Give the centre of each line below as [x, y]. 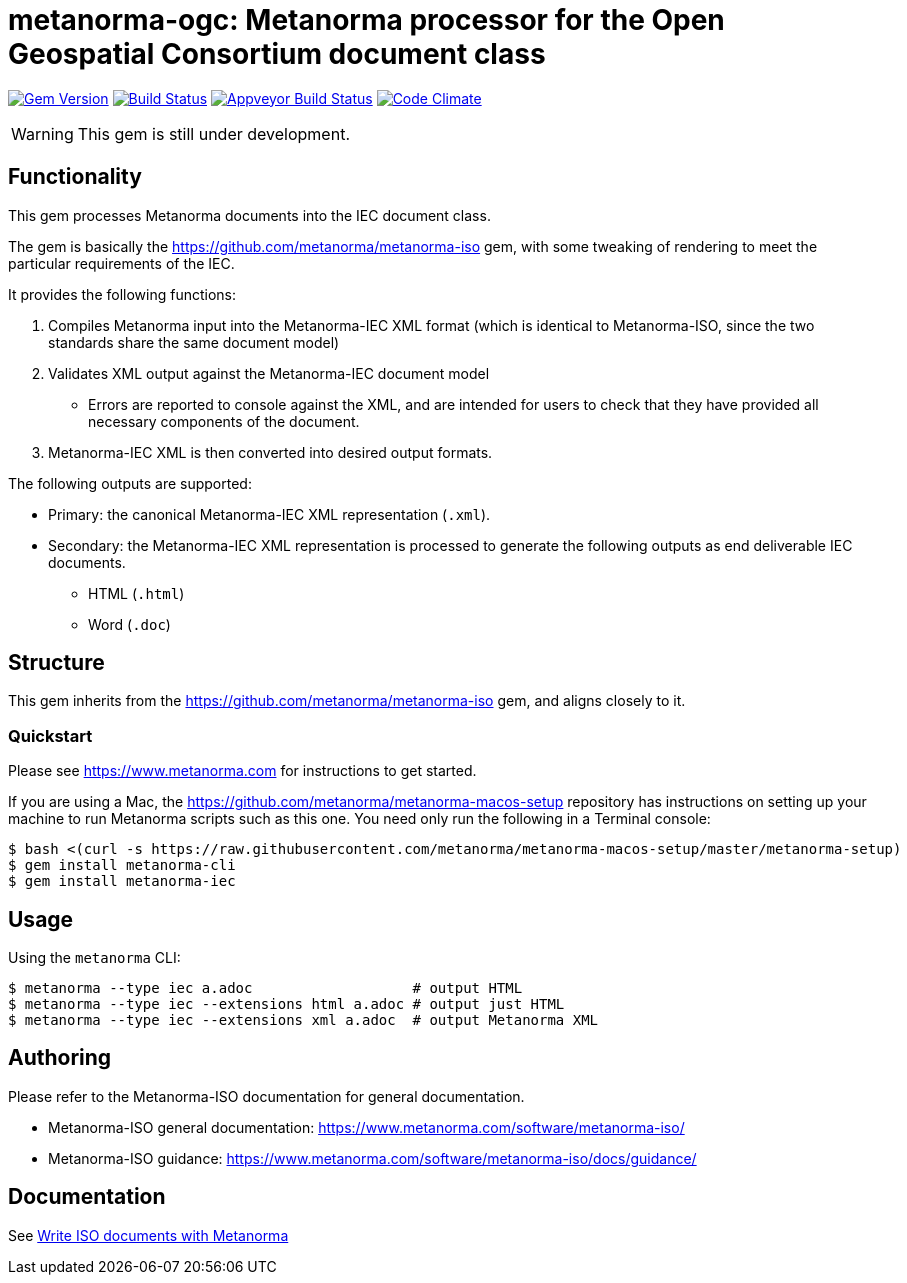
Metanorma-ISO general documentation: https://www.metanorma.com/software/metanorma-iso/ [366, 1127]
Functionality [75, 177]
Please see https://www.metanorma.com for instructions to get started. [242, 771]
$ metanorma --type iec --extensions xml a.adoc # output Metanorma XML [303, 1020]
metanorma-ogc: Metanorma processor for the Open [366, 20]
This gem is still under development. [213, 133]
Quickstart [50, 735]
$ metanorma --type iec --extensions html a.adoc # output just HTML [286, 1004]
